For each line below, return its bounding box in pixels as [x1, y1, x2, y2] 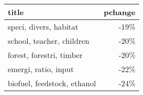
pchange [103, 6, 136, 18]
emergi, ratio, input [8, 63, 74, 75]
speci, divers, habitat [8, 21, 79, 32]
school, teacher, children [8, 35, 90, 46]
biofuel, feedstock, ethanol [8, 77, 96, 89]
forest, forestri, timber [8, 49, 83, 60]
